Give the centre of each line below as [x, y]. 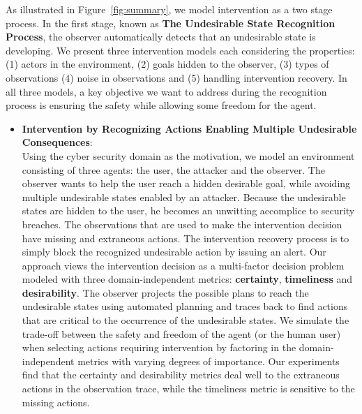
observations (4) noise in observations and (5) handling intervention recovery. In [176, 77]
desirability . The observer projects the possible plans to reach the [165, 292]
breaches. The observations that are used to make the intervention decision [182, 224]
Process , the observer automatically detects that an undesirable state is [161, 37]
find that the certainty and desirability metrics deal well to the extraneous [181, 375]
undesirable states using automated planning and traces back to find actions [185, 306]
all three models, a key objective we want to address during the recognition [166, 91]
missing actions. [56, 402]
